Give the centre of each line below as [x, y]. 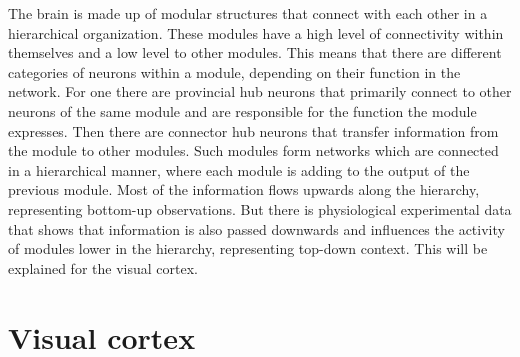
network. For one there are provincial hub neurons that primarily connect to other [260, 91]
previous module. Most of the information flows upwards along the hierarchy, [244, 189]
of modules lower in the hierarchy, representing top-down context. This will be [248, 248]
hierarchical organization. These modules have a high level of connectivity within [256, 32]
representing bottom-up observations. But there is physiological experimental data [260, 208]
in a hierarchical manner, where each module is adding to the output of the [239, 169]
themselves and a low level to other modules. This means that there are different [255, 52]
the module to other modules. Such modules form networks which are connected [253, 150]
